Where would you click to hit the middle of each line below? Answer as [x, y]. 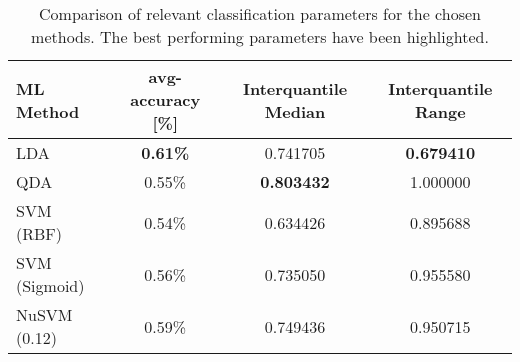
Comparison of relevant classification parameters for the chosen [260, 13]
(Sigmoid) [50, 285]
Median [295, 111]
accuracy [165, 99]
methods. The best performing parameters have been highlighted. [260, 36]
